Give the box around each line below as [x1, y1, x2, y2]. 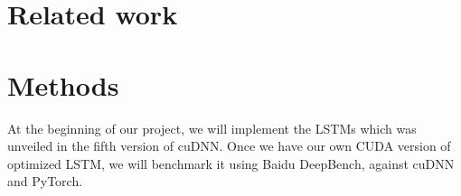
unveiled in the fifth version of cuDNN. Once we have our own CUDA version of [7, 136, 451, 155]
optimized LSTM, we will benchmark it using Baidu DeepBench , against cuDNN [7, 154, 455, 173]
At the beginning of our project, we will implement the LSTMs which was [7, 118, 417, 137]
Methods [7, 66, 119, 103]
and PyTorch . [7, 172, 83, 191]
